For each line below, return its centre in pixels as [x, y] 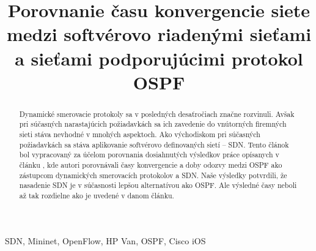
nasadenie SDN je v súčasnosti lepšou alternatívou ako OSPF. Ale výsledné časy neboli [158, 185]
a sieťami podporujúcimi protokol [159, 58]
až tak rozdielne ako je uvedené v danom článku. [97, 195]
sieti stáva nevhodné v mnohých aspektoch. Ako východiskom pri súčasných [140, 134]
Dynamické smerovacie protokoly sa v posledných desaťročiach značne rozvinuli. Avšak [157, 114]
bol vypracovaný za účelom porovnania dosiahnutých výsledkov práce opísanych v [149, 155]
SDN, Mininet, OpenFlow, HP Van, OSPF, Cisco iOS [105, 240]
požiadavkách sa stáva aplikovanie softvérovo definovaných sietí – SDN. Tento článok [154, 144]
